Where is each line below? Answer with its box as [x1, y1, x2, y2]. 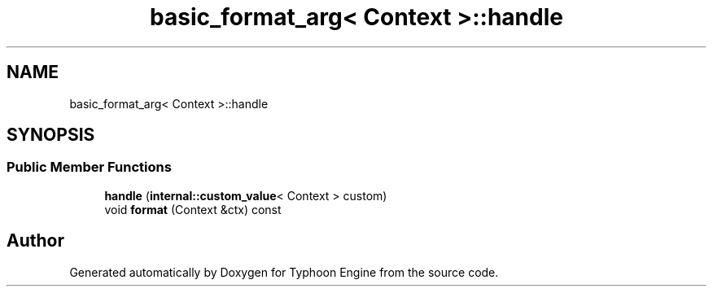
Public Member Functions [7, 159, 172, 176]
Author [7, 230, 64, 251]
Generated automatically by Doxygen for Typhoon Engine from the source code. [69, 265, 499, 279]
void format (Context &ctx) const [104, 202, 282, 216]
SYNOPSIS [7, 125, 95, 146]
